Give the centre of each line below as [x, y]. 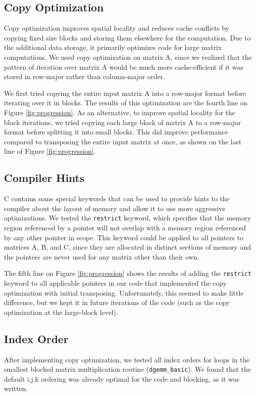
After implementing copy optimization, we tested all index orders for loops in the [127, 359]
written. [16, 388]
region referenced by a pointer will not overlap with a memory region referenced [125, 227]
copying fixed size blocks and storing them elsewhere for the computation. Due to [128, 37]
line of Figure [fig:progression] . [50, 151]
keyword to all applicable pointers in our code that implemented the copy [115, 283]
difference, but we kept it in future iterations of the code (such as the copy [117, 302]
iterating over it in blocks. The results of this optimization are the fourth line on [126, 103]
